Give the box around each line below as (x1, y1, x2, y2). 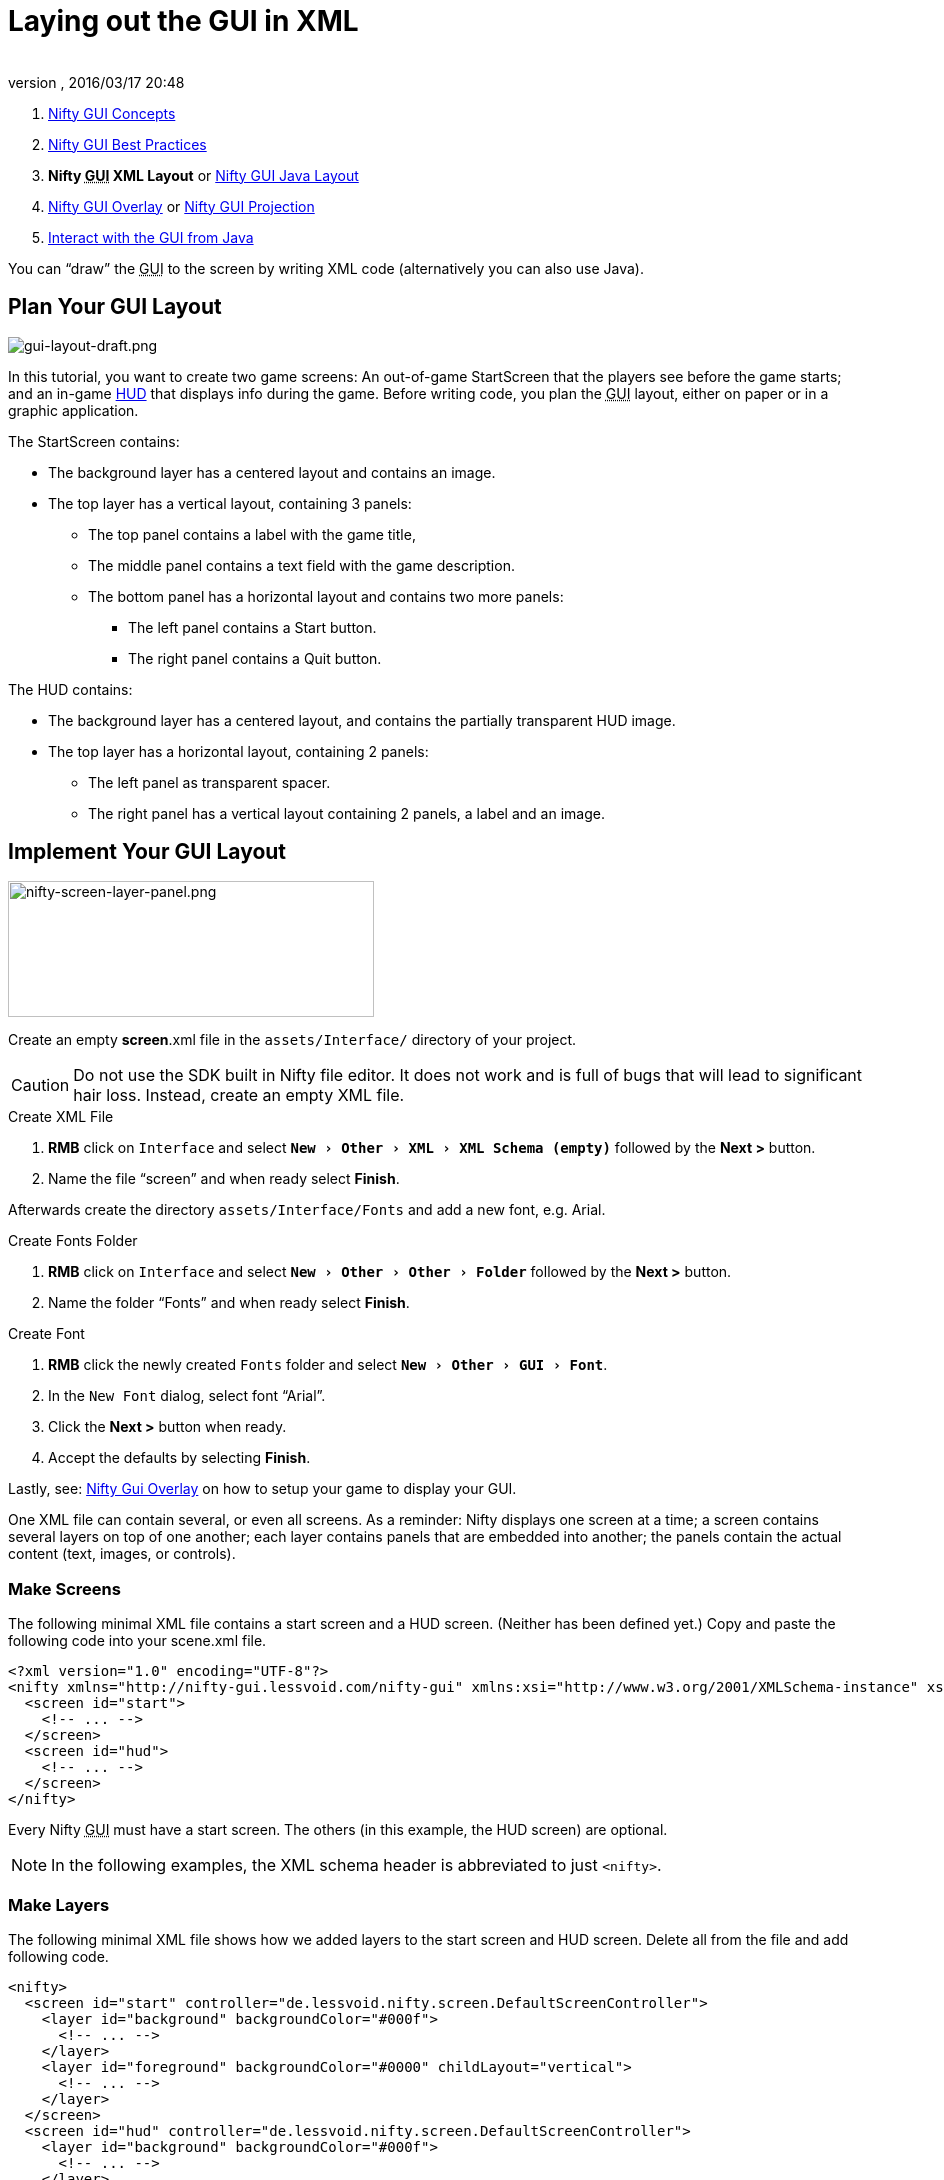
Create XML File (8, 1108, 114, 1126)
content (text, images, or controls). (8, 1545, 236, 1563)
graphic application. (8, 401, 139, 419)
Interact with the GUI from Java (48, 228, 254, 246)
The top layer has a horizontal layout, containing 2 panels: (48, 742, 429, 760)
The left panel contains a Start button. (128, 618, 377, 636)
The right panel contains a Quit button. (128, 649, 382, 667)
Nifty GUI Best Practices (48, 135, 207, 153)
